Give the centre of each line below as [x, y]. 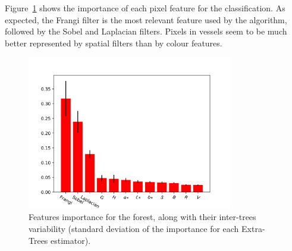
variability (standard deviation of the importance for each [134, 228]
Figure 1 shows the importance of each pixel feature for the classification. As [145, 8]
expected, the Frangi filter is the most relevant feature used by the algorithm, [146, 19]
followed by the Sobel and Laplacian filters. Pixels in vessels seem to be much [146, 31]
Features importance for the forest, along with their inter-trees [142, 217]
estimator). [71, 240]
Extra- [253, 228]
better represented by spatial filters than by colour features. [114, 43]
